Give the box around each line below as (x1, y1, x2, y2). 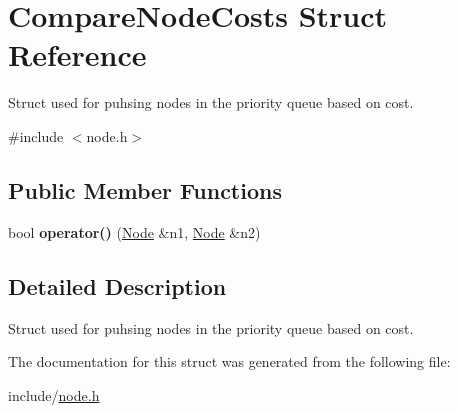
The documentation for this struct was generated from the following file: (8, 351, 451, 372)
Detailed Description (8, 270, 227, 301)
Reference (8, 34, 147, 75)
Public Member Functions (8, 174, 282, 205)
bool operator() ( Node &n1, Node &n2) (8, 221, 261, 242)
